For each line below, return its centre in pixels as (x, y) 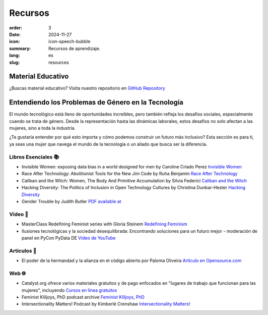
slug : (14, 62)
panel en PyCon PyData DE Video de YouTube (69, 238)
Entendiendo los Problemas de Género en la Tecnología (96, 102)
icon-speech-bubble (69, 42)
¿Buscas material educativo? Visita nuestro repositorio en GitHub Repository (87, 88)
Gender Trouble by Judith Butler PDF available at (71, 201)
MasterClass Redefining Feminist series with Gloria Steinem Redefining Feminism (104, 224)
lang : (15, 55)
